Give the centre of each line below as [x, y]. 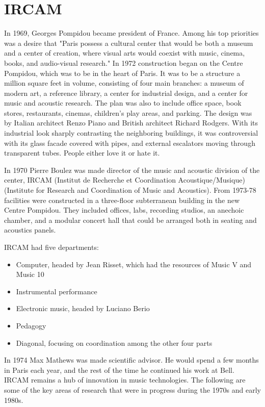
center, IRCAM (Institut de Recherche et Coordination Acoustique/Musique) [125, 180]
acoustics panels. [30, 230]
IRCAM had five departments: [51, 247]
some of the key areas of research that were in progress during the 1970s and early [132, 389]
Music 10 [30, 274]
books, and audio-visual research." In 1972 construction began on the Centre [124, 62]
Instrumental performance [57, 291]
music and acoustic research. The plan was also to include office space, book [123, 103]
